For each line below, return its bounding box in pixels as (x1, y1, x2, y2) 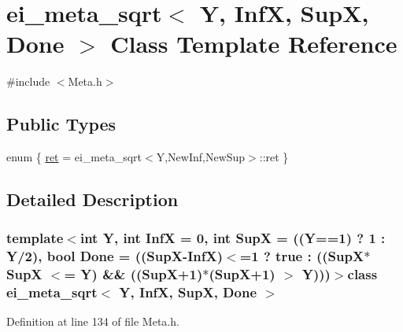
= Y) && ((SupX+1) (64, 264, 203, 284)
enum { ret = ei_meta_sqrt (6, 149, 142, 165)
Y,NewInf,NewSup (156, 149, 246, 165)
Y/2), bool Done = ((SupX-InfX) (6, 246, 224, 266)
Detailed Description (6, 187, 179, 212)
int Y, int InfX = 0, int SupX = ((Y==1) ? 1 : (79, 228, 386, 248)
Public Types (6, 112, 116, 136)
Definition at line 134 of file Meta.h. (6, 313, 179, 330)
